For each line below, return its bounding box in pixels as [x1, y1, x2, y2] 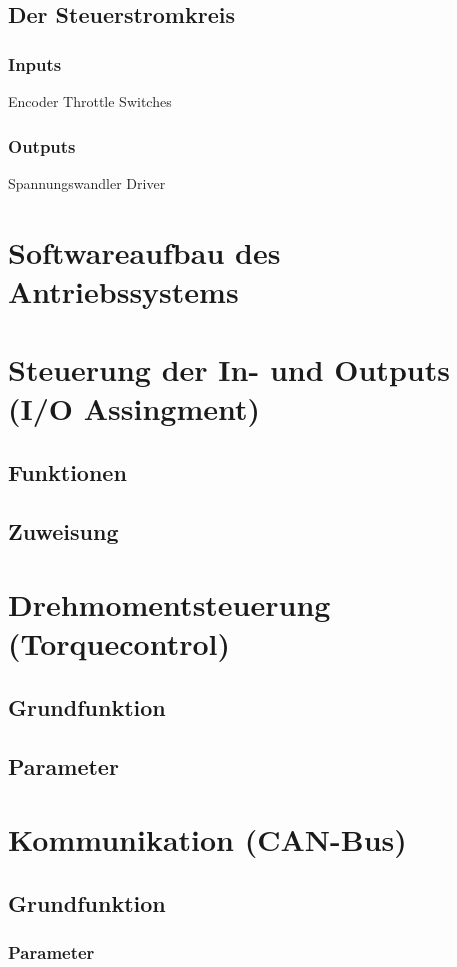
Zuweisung [8, 515, 119, 546]
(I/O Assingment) [8, 388, 261, 429]
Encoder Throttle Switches [8, 91, 172, 111]
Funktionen [8, 456, 127, 487]
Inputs [8, 51, 62, 76]
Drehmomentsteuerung [8, 584, 331, 625]
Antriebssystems [8, 270, 239, 311]
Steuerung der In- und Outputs [8, 349, 450, 390]
